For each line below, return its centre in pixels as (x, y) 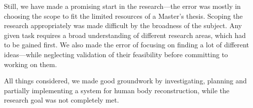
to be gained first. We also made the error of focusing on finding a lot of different (127, 45)
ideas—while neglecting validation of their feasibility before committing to (116, 54)
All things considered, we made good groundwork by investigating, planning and (126, 81)
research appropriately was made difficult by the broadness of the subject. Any (123, 25)
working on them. (31, 64)
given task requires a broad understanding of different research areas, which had (125, 35)
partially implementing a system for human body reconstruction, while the (117, 90)
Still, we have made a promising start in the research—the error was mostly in (123, 6)
